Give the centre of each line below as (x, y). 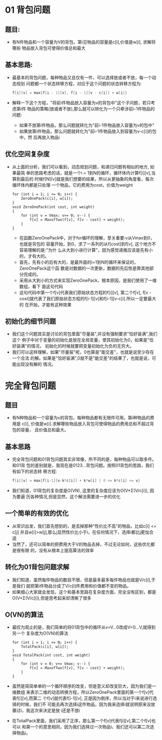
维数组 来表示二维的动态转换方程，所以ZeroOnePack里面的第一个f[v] (81, 692)
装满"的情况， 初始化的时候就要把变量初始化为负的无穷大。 (75, 346)
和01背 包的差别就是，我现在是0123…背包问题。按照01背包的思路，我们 (83, 465)
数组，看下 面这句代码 (41, 286)
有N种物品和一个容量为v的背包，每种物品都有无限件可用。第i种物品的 (81, 418)
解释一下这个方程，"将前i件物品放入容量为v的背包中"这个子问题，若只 (81, 103)
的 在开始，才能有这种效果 (45, 305)
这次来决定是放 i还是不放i (55, 710)
